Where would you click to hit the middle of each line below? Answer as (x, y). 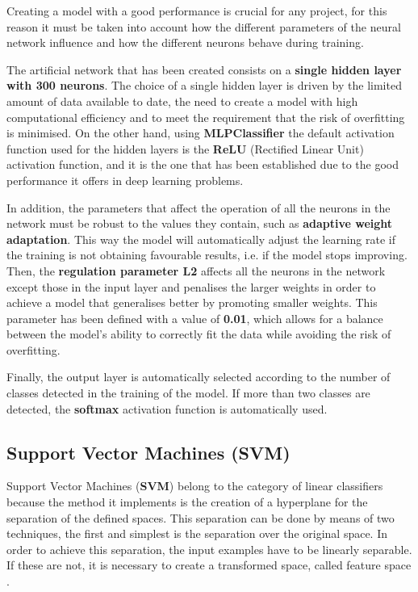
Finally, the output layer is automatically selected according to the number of (199, 377)
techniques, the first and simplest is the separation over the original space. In (197, 533)
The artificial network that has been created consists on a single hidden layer (204, 69)
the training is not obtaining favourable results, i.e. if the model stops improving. (207, 255)
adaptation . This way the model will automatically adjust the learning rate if (201, 239)
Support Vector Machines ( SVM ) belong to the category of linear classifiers (195, 486)
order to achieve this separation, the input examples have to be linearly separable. (209, 549)
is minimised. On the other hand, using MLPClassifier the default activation (201, 133)
